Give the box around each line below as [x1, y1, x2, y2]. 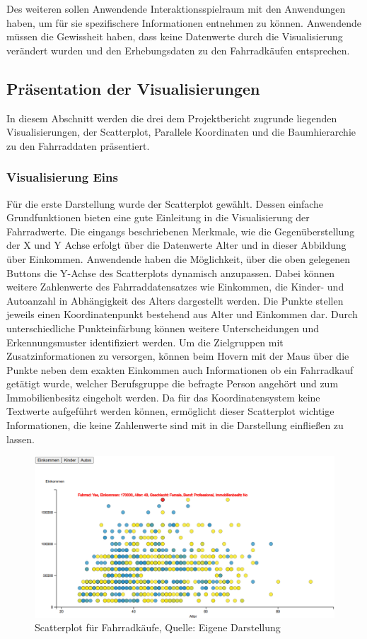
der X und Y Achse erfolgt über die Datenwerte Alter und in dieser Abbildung [6, 238, 346, 252]
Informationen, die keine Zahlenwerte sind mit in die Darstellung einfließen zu [6, 418, 344, 433]
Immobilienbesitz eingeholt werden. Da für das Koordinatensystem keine [6, 389, 320, 404]
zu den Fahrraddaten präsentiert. [6, 138, 150, 153]
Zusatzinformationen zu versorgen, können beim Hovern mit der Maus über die [6, 348, 349, 363]
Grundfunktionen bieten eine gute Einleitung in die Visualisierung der [6, 210, 310, 225]
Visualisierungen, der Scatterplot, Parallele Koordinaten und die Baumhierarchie [6, 124, 356, 139]
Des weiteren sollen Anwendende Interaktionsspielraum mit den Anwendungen [6, 1, 346, 16]
